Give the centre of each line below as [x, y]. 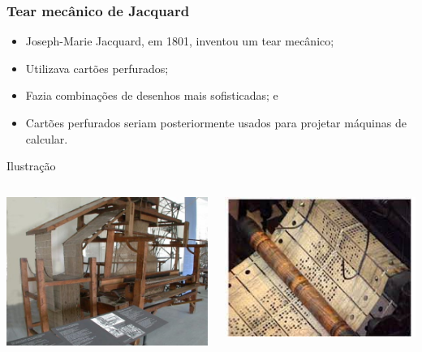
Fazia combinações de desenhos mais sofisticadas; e [152, 95]
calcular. [47, 138]
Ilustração [31, 166]
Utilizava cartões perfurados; [97, 68]
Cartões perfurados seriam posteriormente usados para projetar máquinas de [216, 122]
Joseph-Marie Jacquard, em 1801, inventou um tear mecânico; [180, 41]
